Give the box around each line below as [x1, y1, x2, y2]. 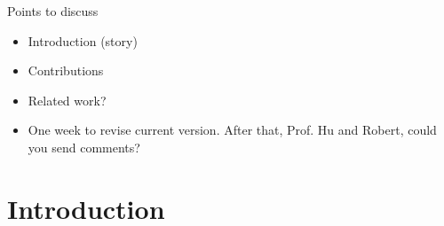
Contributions [28, 61, 104, 80]
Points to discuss [7, 2, 99, 19]
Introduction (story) [28, 31, 138, 50]
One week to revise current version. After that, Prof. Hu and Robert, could [28, 121, 437, 139]
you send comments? [28, 137, 140, 156]
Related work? [28, 90, 107, 109]
